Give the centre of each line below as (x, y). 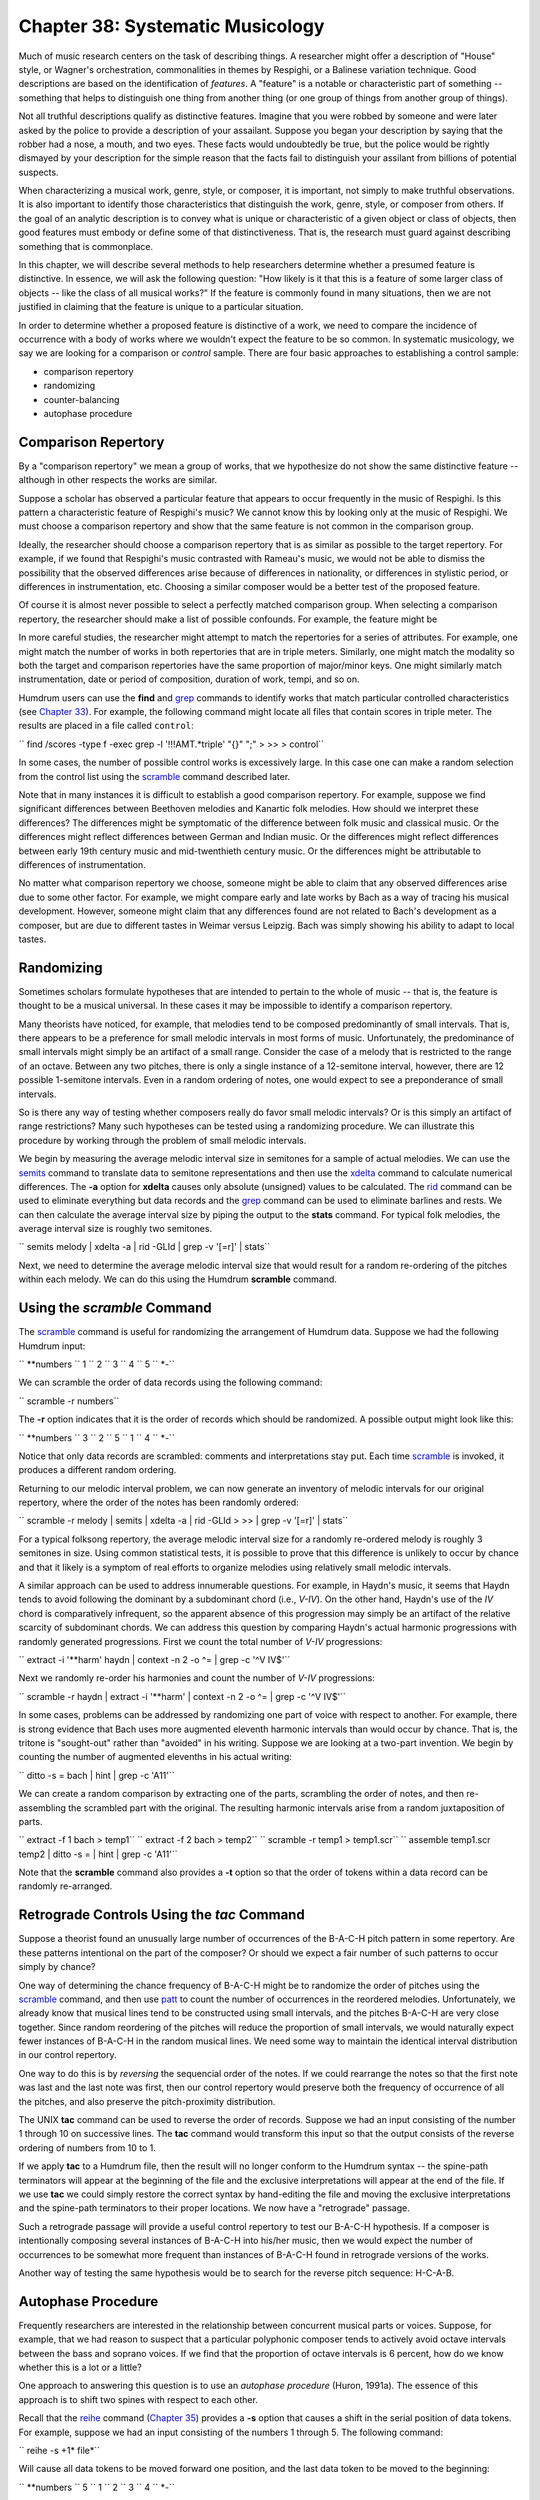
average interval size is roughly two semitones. (115, 1229)
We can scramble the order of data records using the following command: (170, 1382)
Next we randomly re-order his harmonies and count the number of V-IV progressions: (196, 1678)
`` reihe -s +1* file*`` (59, 2450)
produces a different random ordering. (97, 1470)
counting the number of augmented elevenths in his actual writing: (155, 1757)
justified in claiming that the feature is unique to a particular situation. (161, 307)
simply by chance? (57, 1967)
